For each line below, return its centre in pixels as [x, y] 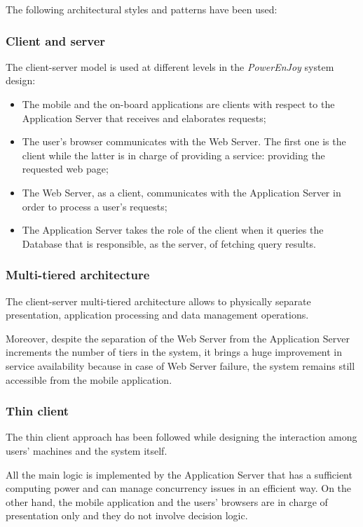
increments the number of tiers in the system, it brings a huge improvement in [174, 352]
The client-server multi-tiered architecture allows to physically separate [158, 301]
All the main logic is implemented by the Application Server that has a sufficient [179, 474]
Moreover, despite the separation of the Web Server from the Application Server [178, 338]
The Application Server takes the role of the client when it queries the [173, 230]
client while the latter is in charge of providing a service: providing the [173, 155]
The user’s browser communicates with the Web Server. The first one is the [184, 141]
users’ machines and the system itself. [87, 450]
